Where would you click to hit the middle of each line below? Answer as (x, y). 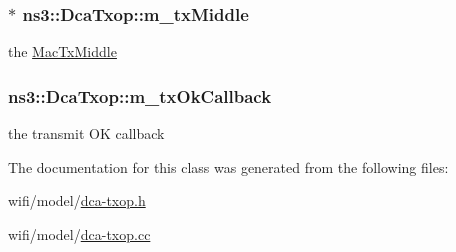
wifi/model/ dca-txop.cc (79, 233)
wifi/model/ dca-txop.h (77, 200)
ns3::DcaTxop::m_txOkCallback (140, 95)
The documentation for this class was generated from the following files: (228, 166)
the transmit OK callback (86, 133)
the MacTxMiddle (62, 51)
